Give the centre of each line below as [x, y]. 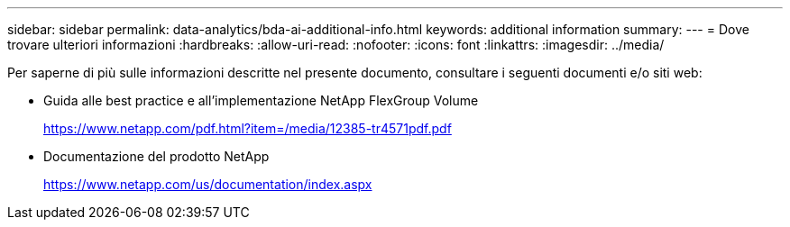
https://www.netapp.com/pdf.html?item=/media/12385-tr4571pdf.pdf [248, 128]
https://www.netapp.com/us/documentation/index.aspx [208, 184]
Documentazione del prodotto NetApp [156, 156]
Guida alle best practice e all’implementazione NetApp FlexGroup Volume [261, 100]
